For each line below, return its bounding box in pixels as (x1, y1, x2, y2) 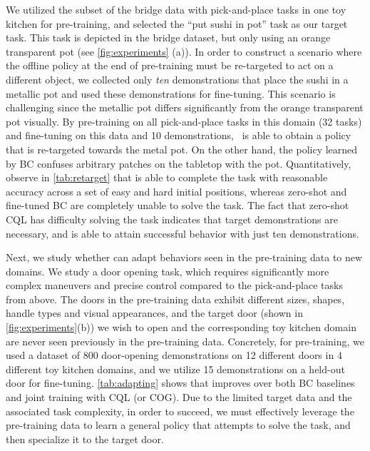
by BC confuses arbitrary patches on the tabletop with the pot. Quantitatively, (6, 156, 351, 171)
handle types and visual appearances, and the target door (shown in (6, 305, 303, 320)
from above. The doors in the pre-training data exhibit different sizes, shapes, (6, 291, 345, 306)
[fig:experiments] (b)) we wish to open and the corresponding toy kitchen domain (6, 320, 356, 335)
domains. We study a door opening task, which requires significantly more (6, 263, 329, 278)
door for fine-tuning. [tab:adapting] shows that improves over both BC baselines (6, 375, 355, 390)
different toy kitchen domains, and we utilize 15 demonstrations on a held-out (6, 361, 345, 376)
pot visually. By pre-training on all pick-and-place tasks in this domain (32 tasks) (6, 113, 362, 128)
